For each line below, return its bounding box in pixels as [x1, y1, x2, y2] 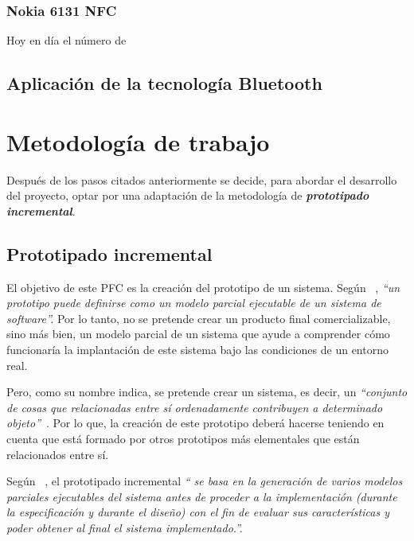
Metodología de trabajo [6, 125, 270, 158]
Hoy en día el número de [6, 32, 127, 49]
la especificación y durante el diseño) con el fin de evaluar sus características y [6, 504, 389, 520]
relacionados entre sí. [6, 446, 109, 462]
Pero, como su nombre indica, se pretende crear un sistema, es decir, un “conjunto [6, 383, 408, 400]
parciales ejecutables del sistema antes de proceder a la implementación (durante [6, 488, 397, 504]
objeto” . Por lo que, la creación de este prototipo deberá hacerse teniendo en [6, 415, 385, 431]
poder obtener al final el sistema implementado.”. [6, 520, 243, 536]
